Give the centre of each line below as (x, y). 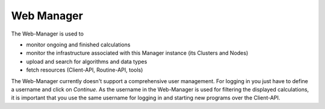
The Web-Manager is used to (48, 34)
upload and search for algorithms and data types (87, 61)
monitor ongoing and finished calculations (78, 45)
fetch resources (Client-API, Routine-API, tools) (85, 70)
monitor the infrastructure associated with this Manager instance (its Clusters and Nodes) (137, 53)
